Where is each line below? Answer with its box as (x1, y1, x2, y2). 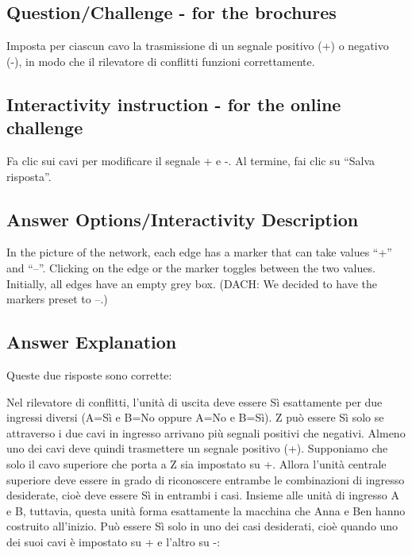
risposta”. (6, 168, 52, 184)
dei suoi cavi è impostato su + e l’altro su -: (6, 533, 221, 549)
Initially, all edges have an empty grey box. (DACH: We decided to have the (6, 275, 377, 291)
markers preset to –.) (6, 291, 108, 307)
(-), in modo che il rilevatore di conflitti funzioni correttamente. (6, 52, 315, 69)
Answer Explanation (6, 330, 177, 354)
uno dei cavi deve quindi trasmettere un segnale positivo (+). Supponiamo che (6, 440, 388, 457)
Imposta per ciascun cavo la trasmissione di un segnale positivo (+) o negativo (6, 37, 389, 54)
